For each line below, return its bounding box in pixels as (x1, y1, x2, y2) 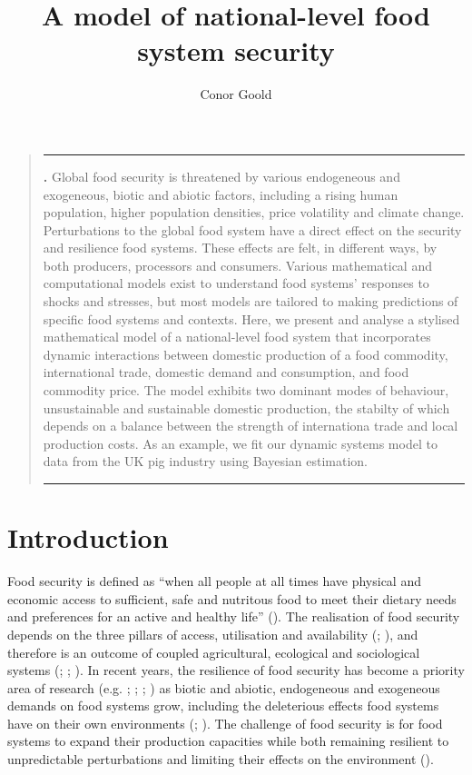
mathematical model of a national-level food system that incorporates (43, 327, 431, 346)
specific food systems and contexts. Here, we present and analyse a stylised (43, 309, 460, 328)
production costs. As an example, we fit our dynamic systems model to (43, 433, 438, 452)
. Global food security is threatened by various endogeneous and (43, 166, 400, 185)
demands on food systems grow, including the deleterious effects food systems (7, 696, 439, 715)
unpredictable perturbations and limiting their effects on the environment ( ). (7, 750, 434, 769)
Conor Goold (200, 84, 272, 104)
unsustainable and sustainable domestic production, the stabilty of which (43, 398, 450, 417)
